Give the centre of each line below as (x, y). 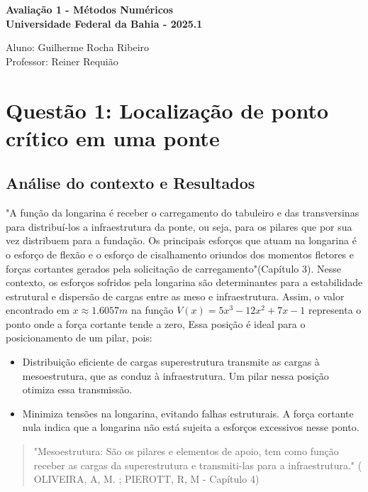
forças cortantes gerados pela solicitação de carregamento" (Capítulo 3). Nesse (173, 268)
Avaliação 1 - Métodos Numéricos (90, 9)
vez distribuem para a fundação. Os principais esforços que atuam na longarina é (181, 240)
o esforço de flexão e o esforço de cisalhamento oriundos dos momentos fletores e (180, 254)
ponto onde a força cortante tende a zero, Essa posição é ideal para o (156, 323)
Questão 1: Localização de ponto (167, 110)
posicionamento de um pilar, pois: (79, 338)
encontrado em (38, 310)
